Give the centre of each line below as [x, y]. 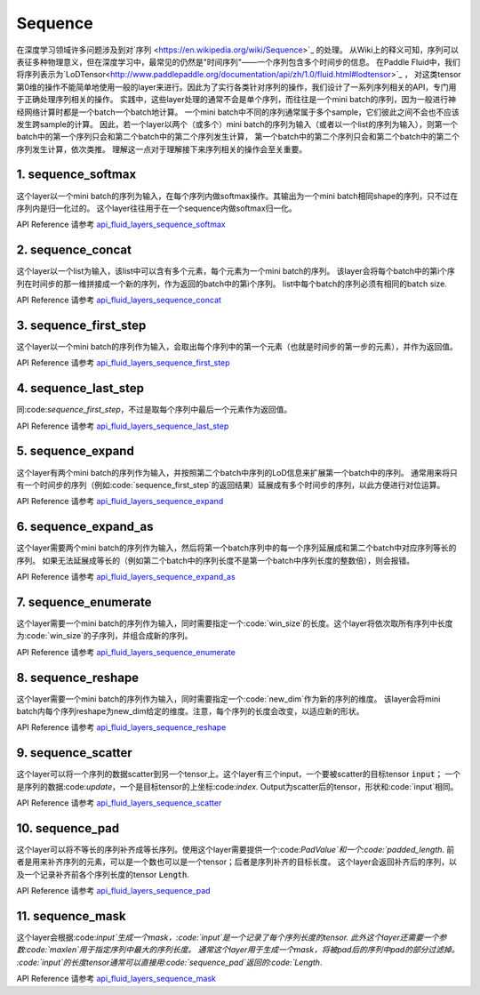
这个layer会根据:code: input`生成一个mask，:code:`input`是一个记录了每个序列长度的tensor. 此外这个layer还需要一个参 [232, 937]
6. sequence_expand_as [85, 527]
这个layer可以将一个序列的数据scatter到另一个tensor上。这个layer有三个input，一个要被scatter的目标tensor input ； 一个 [239, 774]
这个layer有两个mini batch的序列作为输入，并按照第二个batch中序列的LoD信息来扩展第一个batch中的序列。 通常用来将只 [237, 472]
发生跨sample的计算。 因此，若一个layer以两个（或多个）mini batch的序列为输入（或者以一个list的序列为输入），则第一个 [237, 124]
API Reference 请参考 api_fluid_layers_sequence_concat [119, 300]
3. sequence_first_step [81, 325]
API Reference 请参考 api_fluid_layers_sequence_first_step [123, 363]
